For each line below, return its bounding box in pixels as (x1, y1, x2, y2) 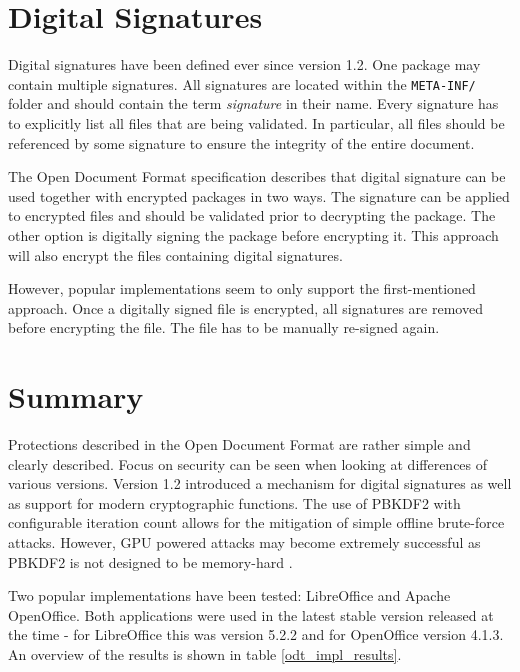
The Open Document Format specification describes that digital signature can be (8, 166, 506, 187)
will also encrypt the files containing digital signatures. (8, 244, 343, 265)
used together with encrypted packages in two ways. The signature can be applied (8, 185, 510, 206)
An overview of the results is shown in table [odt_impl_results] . (8, 643, 402, 664)
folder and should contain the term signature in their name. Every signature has (8, 93, 499, 114)
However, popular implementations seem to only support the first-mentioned (8, 278, 476, 299)
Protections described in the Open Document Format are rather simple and (8, 434, 471, 455)
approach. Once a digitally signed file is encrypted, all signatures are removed (8, 297, 483, 318)
